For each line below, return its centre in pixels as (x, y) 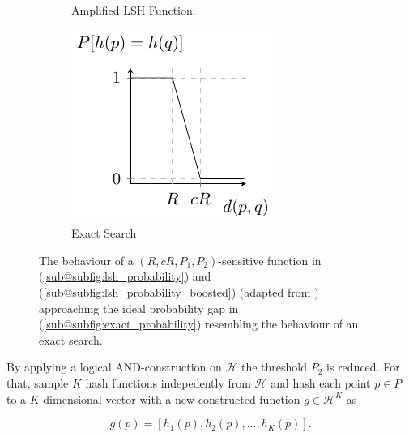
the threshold (275, 367)
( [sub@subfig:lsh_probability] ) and (125, 276)
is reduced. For (363, 367)
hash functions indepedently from (168, 382)
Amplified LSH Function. (134, 10)
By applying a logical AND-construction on (114, 367)
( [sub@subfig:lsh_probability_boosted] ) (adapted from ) (179, 291)
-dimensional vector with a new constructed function (170, 398)
